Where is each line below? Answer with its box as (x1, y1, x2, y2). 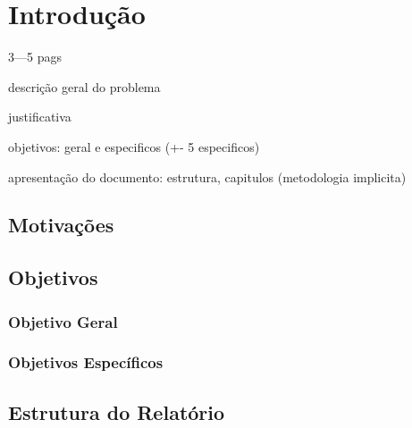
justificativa (8, 107, 71, 126)
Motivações (8, 211, 114, 239)
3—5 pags (8, 47, 62, 66)
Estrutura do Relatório (8, 398, 225, 425)
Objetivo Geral (8, 310, 118, 332)
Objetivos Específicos (8, 351, 164, 373)
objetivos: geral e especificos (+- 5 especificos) (8, 137, 260, 155)
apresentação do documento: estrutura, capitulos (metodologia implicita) (8, 167, 407, 186)
